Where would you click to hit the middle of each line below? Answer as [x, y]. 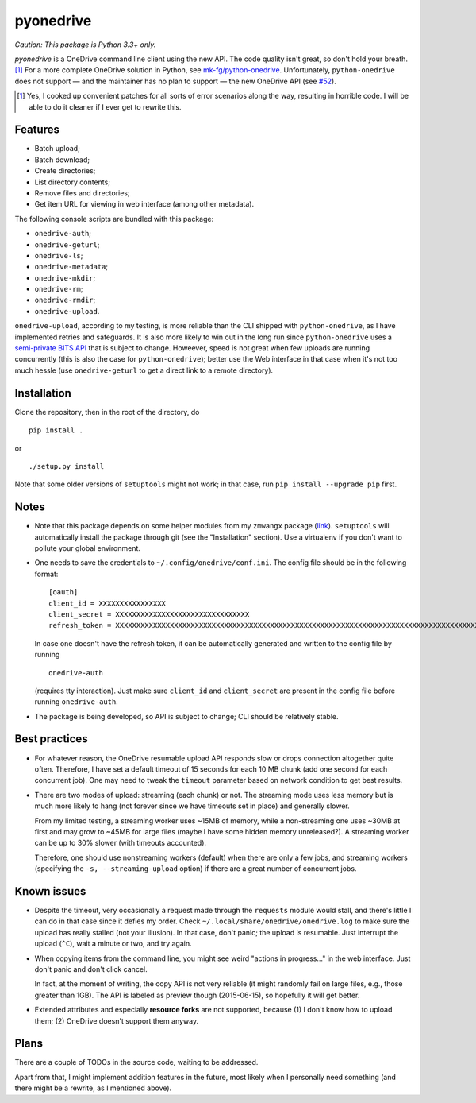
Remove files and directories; [82, 193]
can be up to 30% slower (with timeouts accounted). [120, 843]
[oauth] [63, 592]
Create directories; [65, 171]
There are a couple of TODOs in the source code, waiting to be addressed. [136, 1062]
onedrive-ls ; [59, 255]
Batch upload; [58, 149]
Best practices [51, 739]
